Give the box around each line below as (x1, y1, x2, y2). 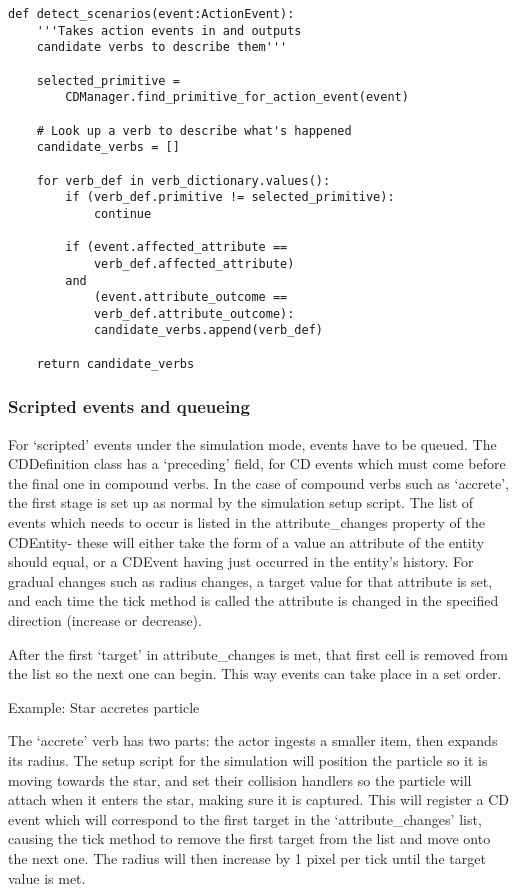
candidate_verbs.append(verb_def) (93, 323, 323, 338)
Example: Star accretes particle (8, 696, 200, 717)
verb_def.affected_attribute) (93, 256, 295, 271)
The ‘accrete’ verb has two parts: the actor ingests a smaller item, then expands (8, 730, 498, 751)
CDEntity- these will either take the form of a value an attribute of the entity (8, 531, 485, 552)
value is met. (8, 867, 86, 888)
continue (93, 206, 152, 221)
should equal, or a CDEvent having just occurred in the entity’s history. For (8, 551, 474, 572)
